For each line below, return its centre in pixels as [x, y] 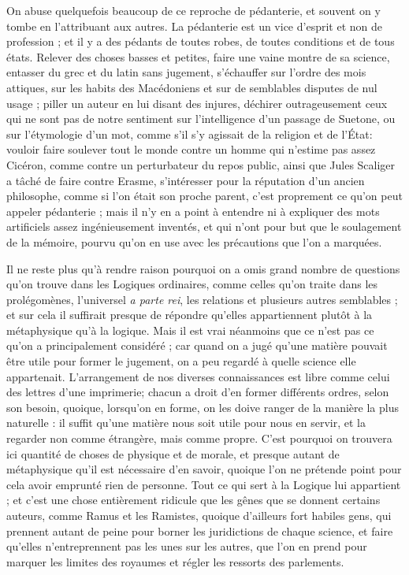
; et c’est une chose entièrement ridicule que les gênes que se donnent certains [193, 500]
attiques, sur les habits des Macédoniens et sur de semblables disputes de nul [192, 87]
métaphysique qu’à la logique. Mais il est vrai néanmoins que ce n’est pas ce [190, 330]
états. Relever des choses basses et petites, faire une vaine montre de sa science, [198, 56]
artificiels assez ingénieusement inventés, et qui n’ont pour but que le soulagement [204, 226]
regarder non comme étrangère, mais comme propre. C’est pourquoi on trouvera [199, 438]
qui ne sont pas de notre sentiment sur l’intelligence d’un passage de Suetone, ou [201, 119]
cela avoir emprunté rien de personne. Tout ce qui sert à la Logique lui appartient [204, 484]
